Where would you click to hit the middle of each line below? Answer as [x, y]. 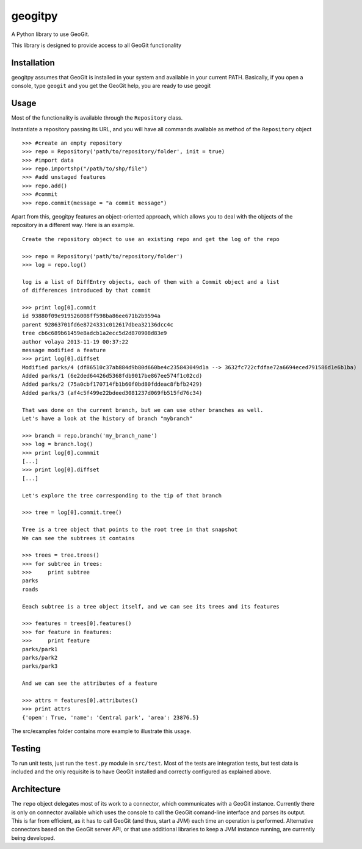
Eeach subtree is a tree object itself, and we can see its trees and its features [151, 606]
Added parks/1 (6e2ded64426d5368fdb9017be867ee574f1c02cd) [112, 376]
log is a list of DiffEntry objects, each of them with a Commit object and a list [151, 282]
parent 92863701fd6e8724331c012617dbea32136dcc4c [98, 324]
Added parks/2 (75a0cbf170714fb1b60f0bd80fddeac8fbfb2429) [112, 384]
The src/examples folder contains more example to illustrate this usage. [101, 731]
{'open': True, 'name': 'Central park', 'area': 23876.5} [111, 717]
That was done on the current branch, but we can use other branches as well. [143, 410]
